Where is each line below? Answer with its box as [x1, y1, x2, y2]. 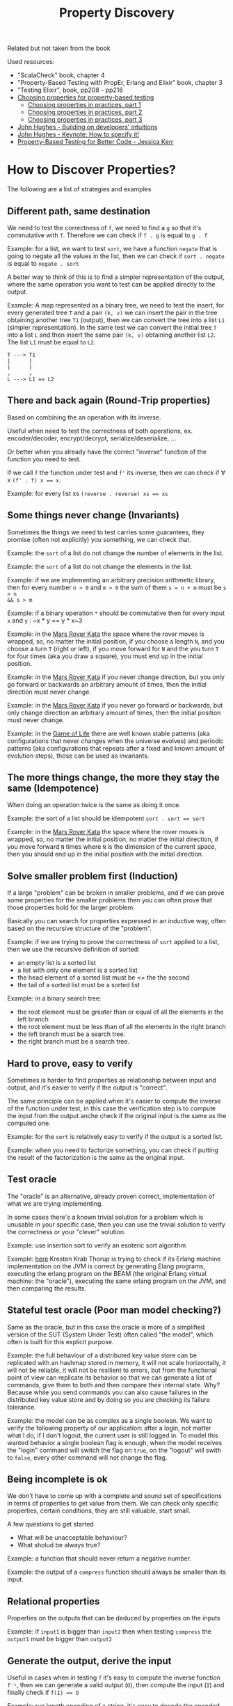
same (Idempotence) [7, 782, 99, 794]
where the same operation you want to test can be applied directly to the [7, 280, 216, 288]
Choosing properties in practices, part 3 [27, 115, 143, 124]
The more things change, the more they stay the [7, 771, 220, 783]
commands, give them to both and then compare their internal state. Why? [7, 1380, 220, 1389]
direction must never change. [7, 687, 92, 696]
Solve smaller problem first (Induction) [7, 870, 179, 882]
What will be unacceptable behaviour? [17, 1533, 127, 1542]
